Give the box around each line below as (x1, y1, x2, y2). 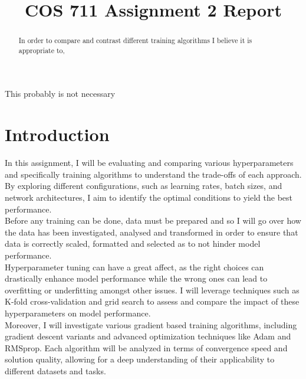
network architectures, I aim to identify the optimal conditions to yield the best (5, 191, 293, 203)
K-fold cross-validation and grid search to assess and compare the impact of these (5, 295, 300, 308)
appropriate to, (18, 45, 65, 55)
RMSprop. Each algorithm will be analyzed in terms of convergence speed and (5, 341, 288, 354)
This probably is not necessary (5, 87, 116, 100)
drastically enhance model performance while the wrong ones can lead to (5, 272, 268, 285)
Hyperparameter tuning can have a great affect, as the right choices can (5, 260, 264, 273)
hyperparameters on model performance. (5, 306, 151, 319)
